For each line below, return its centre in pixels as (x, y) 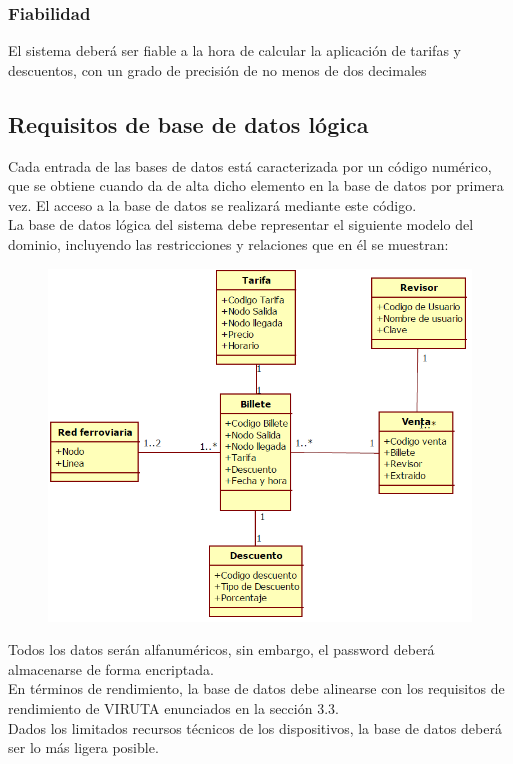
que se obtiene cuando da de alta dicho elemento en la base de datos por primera (256, 185)
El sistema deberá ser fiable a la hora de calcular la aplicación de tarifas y (234, 50)
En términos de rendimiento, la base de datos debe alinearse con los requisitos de (256, 688)
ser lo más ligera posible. (83, 747)
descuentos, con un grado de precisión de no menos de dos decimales (217, 69)
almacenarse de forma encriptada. (111, 668)
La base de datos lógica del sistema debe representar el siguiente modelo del (241, 224)
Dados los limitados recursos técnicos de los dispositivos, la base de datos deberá (255, 727)
